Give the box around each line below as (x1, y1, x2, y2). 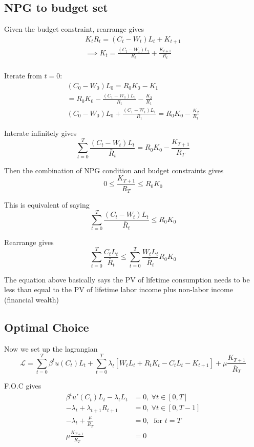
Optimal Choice (4, 319, 89, 335)
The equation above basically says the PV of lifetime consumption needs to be (4, 274, 250, 285)
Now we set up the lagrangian (4, 343, 98, 354)
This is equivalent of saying (4, 199, 90, 210)
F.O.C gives (4, 380, 41, 391)
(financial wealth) (4, 294, 59, 304)
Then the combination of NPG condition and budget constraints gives (4, 165, 224, 175)
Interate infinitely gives (4, 127, 77, 138)
